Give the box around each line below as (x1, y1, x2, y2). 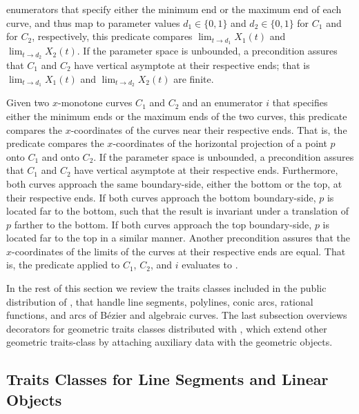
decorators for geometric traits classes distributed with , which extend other (6, 321, 327, 335)
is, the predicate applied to (6, 257, 120, 272)
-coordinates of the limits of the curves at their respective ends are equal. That (12, 244, 346, 258)
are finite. (173, 71, 214, 86)
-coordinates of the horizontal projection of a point (113, 136, 327, 150)
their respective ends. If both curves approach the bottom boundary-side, (6, 190, 316, 204)
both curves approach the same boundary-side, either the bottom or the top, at (6, 176, 342, 190)
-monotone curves (58, 95, 133, 110)
